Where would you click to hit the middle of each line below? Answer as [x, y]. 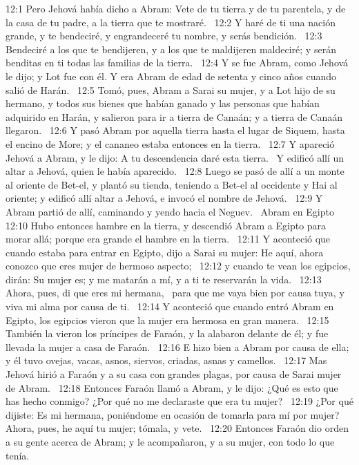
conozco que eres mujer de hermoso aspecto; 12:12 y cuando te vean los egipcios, [178, 266]
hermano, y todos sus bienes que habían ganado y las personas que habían [163, 103]
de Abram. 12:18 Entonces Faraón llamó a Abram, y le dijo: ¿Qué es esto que [172, 387]
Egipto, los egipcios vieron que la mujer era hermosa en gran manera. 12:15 [167, 320]
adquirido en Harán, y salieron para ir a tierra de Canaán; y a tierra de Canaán [174, 116]
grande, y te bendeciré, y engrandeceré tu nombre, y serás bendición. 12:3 [164, 36]
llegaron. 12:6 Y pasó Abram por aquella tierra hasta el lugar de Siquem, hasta [175, 130]
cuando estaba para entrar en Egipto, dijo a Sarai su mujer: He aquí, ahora [165, 252]
